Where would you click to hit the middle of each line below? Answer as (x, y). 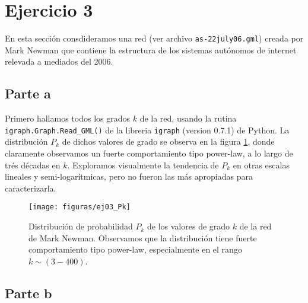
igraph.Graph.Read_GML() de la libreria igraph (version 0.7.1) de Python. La (147, 130)
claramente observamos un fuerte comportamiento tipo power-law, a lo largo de (149, 153)
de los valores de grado (189, 226)
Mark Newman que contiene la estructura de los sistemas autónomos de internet (151, 50)
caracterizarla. (31, 188)
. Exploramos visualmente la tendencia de (143, 165)
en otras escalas (261, 165)
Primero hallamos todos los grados (68, 118)
